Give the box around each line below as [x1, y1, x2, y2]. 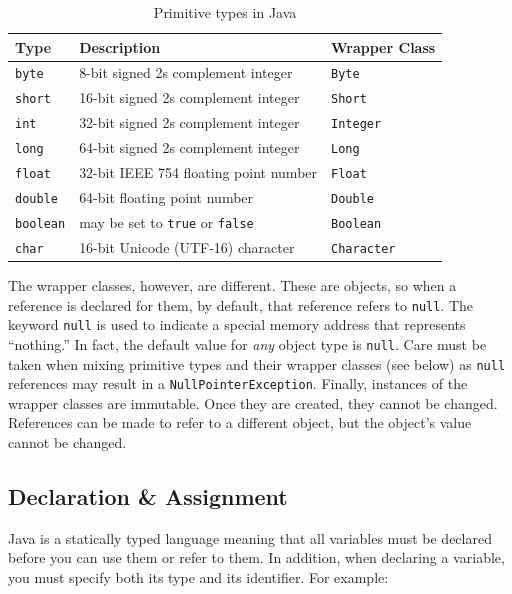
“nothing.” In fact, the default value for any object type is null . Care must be [8, 333, 487, 354]
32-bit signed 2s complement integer [79, 112, 300, 133]
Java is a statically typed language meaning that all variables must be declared [8, 527, 492, 548]
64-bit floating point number [79, 187, 254, 207]
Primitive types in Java [153, 2, 297, 22]
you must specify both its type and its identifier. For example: [8, 566, 389, 587]
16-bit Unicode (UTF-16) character [79, 236, 295, 257]
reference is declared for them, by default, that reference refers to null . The [8, 294, 474, 315]
